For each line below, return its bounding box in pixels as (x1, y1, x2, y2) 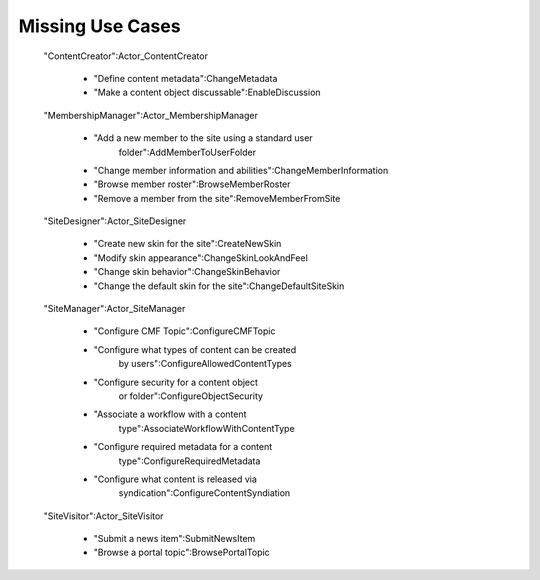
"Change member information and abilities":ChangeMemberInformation (93, 164, 389, 176)
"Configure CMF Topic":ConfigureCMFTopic (93, 325, 276, 337)
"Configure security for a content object (93, 376, 259, 388)
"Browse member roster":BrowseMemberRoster (93, 178, 291, 190)
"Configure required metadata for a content (93, 441, 273, 453)
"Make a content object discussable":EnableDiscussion (93, 86, 321, 99)
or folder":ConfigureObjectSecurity (118, 390, 264, 402)
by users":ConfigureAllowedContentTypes (118, 358, 292, 370)
